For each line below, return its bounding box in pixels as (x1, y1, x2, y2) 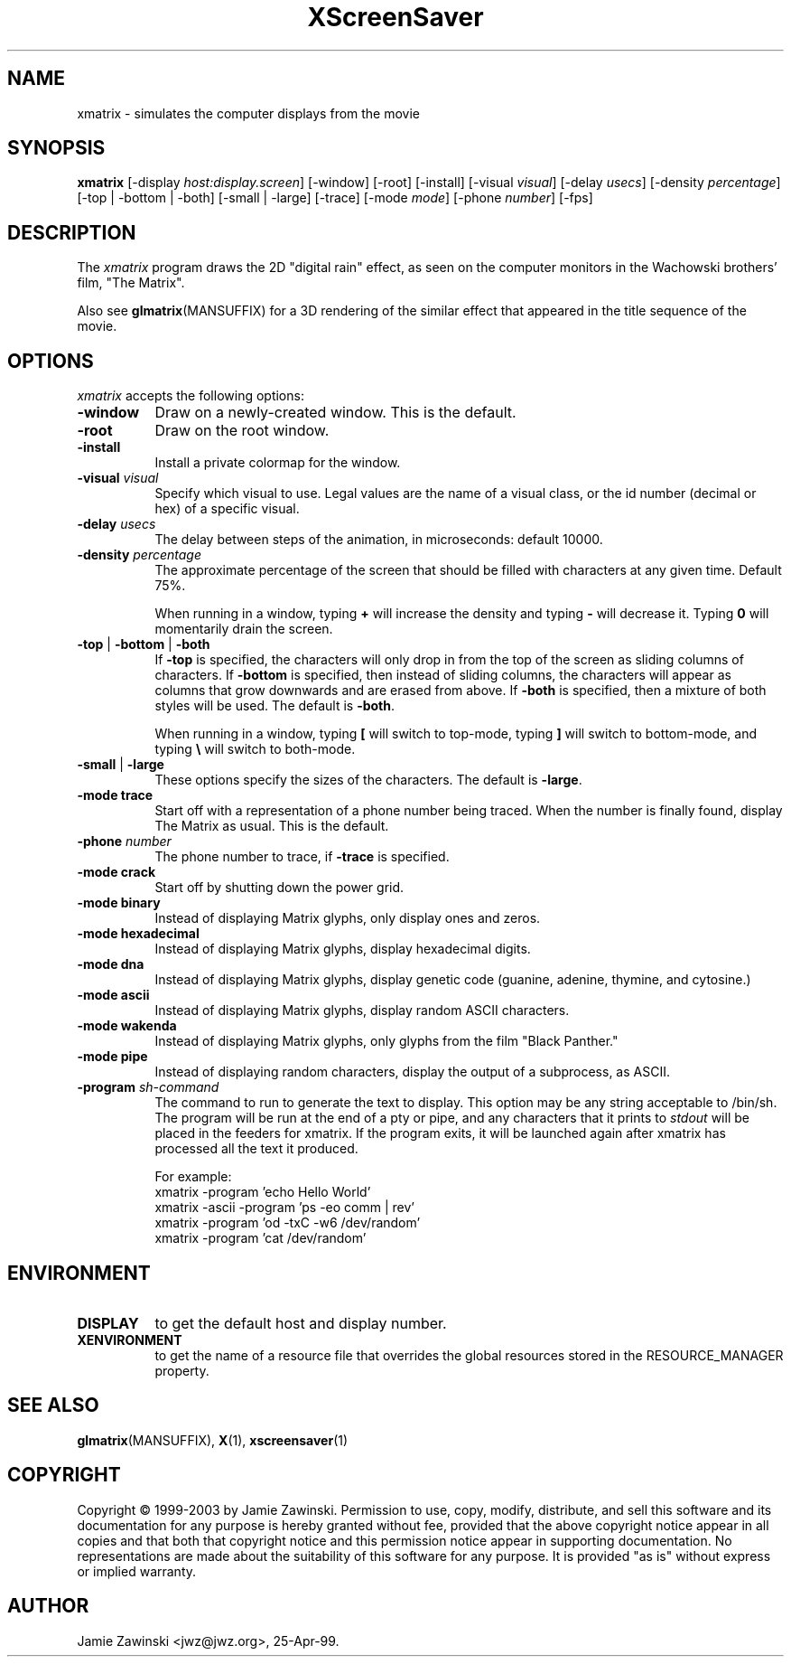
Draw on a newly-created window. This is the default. (154, 403, 516, 422)
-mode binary (77, 895, 161, 911)
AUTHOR (7, 1594, 89, 1618)
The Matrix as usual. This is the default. (154, 818, 389, 834)
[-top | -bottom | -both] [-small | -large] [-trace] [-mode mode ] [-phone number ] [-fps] (77, 190, 593, 206)
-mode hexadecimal (77, 926, 200, 942)
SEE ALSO (7, 1394, 99, 1417)
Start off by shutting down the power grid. (154, 879, 405, 896)
